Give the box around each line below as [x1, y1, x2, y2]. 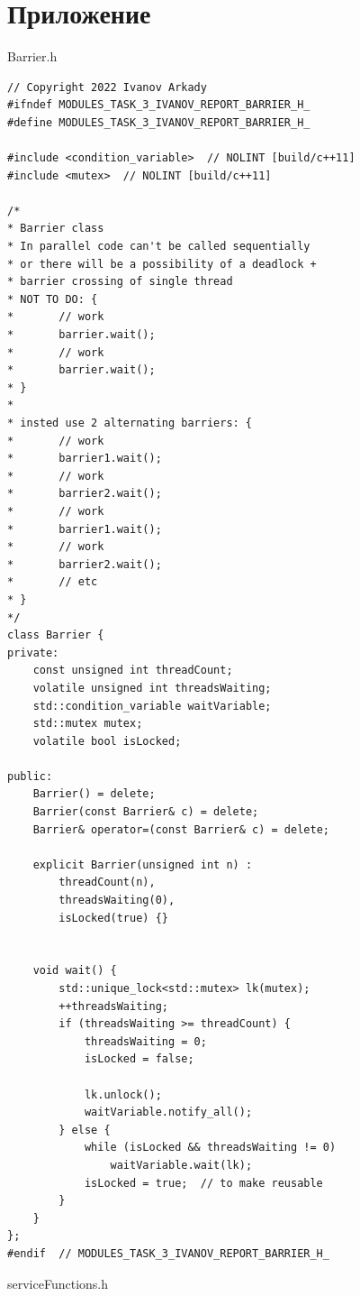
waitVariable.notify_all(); [84, 1106, 253, 1119]
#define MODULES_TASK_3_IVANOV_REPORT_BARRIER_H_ [7, 115, 310, 129]
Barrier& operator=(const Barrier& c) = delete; [32, 823, 329, 836]
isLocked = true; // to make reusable [84, 1176, 323, 1190]
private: [7, 646, 59, 659]
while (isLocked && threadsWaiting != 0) [84, 1141, 337, 1154]
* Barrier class [7, 222, 104, 235]
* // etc [7, 575, 98, 589]
